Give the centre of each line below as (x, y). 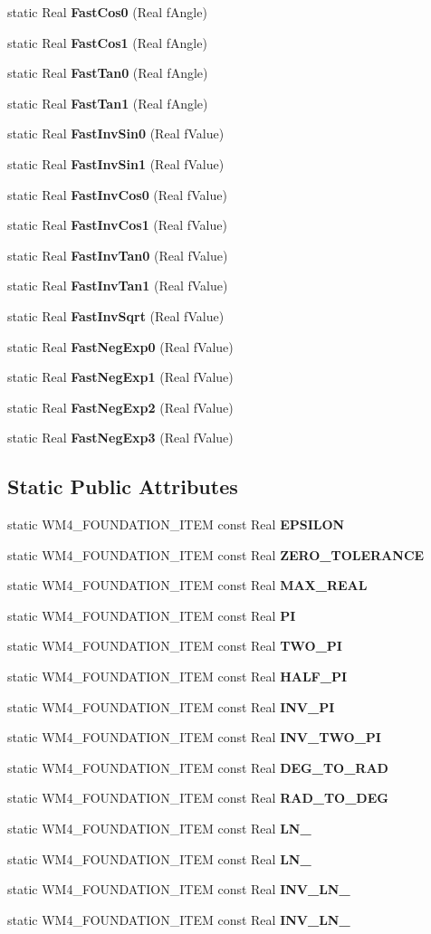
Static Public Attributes (123, 486)
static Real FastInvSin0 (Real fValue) (116, 133)
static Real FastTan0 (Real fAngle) (108, 73)
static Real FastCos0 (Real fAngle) (107, 12)
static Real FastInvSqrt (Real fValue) (116, 315)
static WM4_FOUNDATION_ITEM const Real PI (152, 615)
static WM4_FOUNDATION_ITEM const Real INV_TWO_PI (194, 737)
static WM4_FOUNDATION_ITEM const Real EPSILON (176, 524)
